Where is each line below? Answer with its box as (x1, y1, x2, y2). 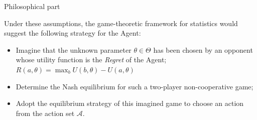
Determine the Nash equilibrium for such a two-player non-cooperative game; (16, 81, 253, 91)
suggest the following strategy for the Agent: (4, 28, 141, 38)
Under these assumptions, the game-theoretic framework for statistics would (4, 18, 238, 28)
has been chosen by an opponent (153, 44, 253, 55)
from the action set (16, 107, 75, 118)
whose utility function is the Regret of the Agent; (16, 54, 167, 65)
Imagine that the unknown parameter (16, 44, 132, 55)
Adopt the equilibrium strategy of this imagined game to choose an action (16, 98, 244, 108)
